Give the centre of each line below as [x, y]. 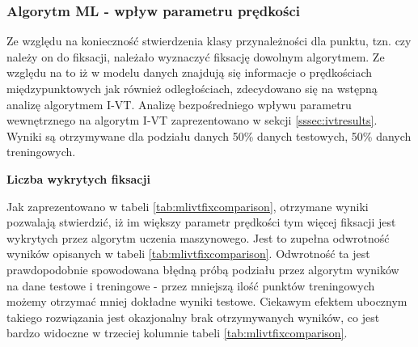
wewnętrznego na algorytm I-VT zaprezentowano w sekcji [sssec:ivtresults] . [192, 120]
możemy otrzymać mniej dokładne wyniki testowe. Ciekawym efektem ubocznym [207, 301]
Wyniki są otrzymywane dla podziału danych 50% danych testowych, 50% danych [209, 135]
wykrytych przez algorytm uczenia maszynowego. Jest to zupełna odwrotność [198, 237]
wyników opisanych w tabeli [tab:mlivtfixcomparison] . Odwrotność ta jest [188, 254]
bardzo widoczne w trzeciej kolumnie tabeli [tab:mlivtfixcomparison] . [177, 333]
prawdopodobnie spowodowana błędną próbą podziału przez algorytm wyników [203, 269]
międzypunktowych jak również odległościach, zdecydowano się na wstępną [192, 88]
